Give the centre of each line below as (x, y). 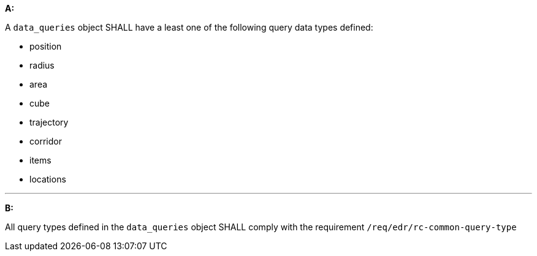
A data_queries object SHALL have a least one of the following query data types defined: (189, 27)
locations (48, 179)
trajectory (49, 122)
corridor (46, 141)
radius (42, 65)
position (46, 46)
